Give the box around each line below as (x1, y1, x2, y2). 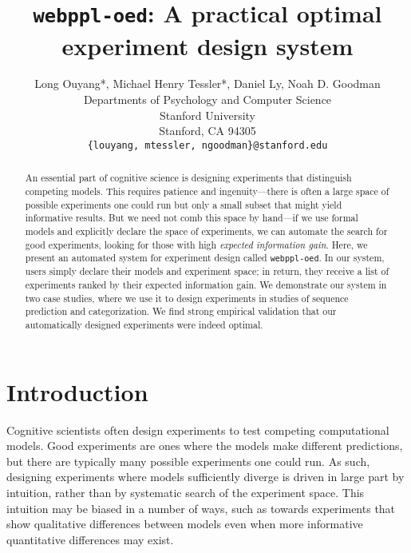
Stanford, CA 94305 (159, 122, 256, 139)
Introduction (6, 375, 148, 408)
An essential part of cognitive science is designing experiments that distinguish (25, 171, 352, 185)
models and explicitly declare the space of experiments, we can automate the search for (25, 224, 388, 237)
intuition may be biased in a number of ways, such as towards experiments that (6, 499, 396, 516)
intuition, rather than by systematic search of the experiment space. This (6, 483, 365, 500)
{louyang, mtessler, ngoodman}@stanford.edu (87, 139, 328, 151)
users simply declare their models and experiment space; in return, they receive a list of (25, 265, 389, 278)
